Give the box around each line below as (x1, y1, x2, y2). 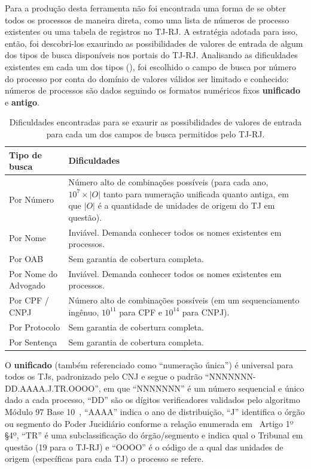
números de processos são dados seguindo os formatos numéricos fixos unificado (5, 84, 300, 97)
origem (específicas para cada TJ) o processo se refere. (5, 452, 204, 465)
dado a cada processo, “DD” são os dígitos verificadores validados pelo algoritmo (5, 393, 300, 406)
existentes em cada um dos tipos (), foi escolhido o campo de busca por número (5, 60, 296, 73)
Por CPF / (9, 294, 49, 306)
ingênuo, (68, 305, 99, 318)
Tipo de (9, 148, 42, 161)
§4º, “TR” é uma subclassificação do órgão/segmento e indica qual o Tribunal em (5, 429, 303, 441)
